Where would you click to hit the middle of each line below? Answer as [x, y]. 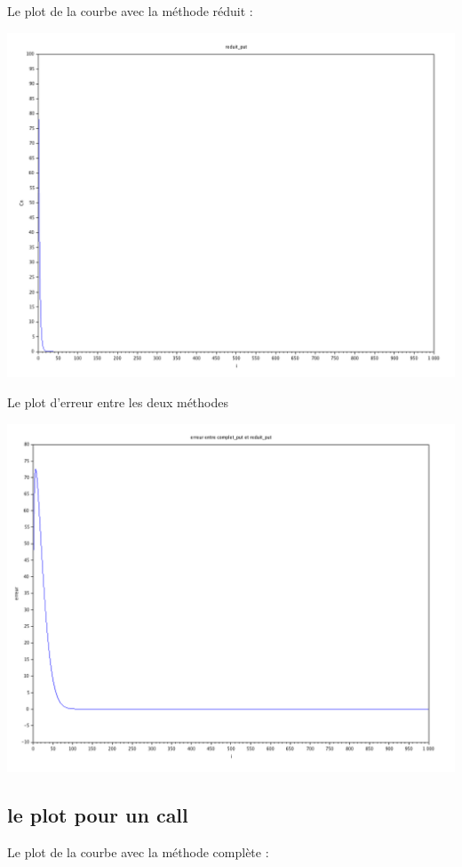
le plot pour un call [98, 815]
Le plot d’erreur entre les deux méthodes [118, 402]
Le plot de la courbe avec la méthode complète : [138, 852]
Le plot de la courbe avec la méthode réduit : [130, 11]
